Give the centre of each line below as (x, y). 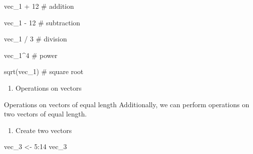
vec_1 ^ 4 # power (31, 55)
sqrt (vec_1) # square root (44, 71)
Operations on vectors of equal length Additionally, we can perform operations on (127, 104)
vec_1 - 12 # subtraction (42, 22)
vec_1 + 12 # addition (39, 6)
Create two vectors (44, 130)
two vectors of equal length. (45, 114)
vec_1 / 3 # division (36, 39)
